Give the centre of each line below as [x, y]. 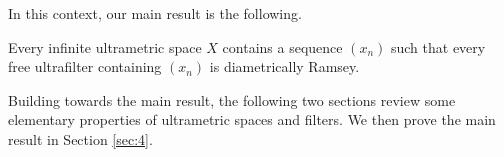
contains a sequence [282, 46]
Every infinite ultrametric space [105, 46]
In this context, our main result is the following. [155, 13]
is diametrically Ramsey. [284, 66]
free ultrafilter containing [85, 66]
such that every [438, 46]
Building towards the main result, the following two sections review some [232, 99]
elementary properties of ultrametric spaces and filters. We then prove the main [252, 119]
